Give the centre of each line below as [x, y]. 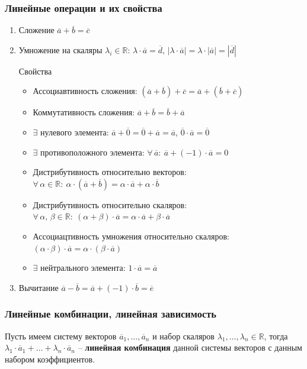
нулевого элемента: [75, 132]
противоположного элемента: [92, 152]
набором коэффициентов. [50, 359]
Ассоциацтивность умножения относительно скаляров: [131, 236]
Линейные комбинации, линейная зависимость [111, 314]
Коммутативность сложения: [84, 112]
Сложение [36, 30]
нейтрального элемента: [83, 268]
